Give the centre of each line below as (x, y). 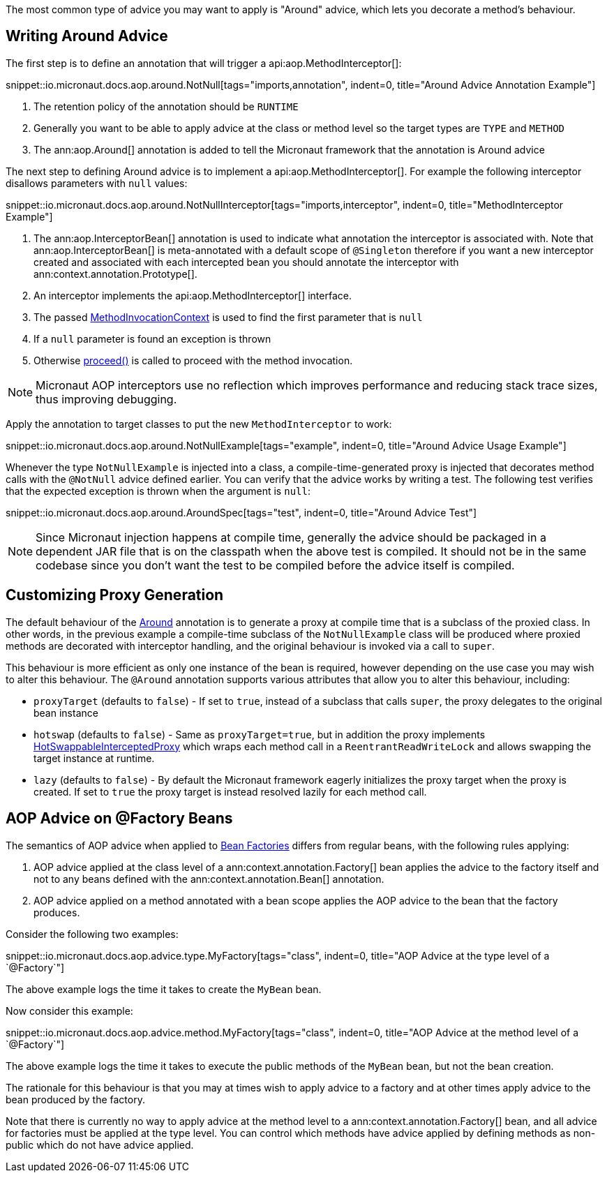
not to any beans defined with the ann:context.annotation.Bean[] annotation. (209, 879)
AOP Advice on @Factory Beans (119, 819)
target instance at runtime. (94, 758)
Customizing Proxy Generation (115, 595)
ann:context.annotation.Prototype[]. (115, 274)
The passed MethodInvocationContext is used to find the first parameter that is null (228, 317)
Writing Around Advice (87, 36)
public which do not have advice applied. (100, 1145)
